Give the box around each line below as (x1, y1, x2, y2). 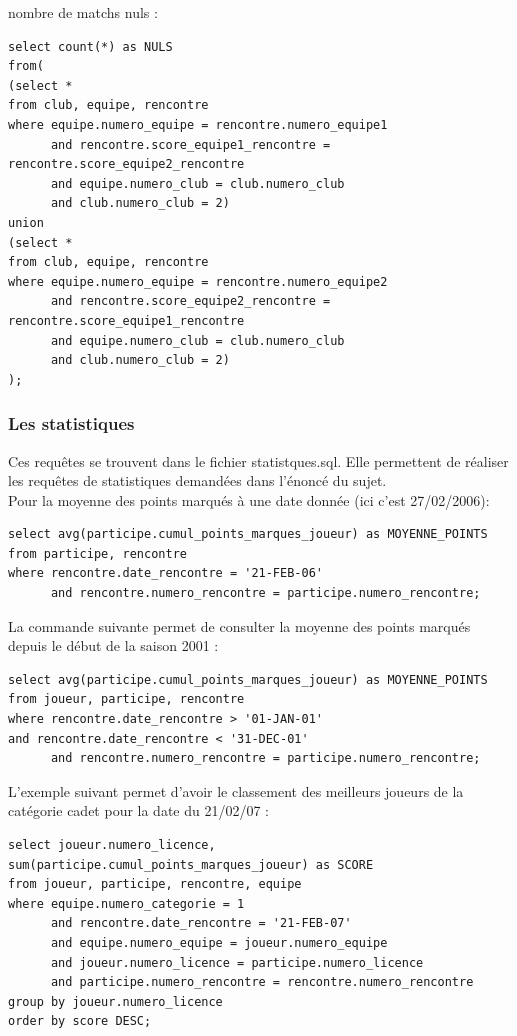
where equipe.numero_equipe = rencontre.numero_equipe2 (8, 274, 388, 289)
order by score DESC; (8, 1014, 152, 1029)
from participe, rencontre (8, 546, 187, 561)
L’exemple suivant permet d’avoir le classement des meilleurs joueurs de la (8, 780, 464, 801)
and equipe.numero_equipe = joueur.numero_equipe (50, 935, 388, 950)
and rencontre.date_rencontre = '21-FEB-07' (50, 916, 352, 931)
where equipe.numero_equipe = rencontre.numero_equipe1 (8, 117, 388, 132)
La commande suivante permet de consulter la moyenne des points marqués (8, 615, 471, 636)
